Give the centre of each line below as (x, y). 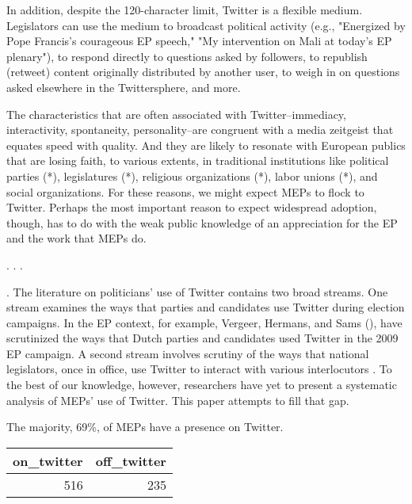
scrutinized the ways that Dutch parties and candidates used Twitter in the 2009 (202, 338)
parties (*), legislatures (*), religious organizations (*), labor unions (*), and (192, 176)
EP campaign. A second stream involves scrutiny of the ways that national (188, 353)
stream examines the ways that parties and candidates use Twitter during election (206, 307)
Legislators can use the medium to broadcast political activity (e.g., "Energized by (206, 25)
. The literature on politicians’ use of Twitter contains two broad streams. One (197, 291)
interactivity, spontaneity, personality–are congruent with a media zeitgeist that (200, 130)
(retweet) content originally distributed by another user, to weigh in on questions (203, 72)
